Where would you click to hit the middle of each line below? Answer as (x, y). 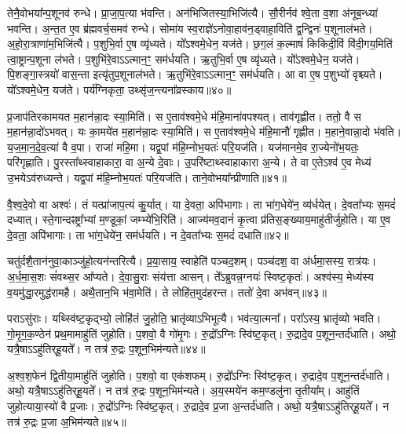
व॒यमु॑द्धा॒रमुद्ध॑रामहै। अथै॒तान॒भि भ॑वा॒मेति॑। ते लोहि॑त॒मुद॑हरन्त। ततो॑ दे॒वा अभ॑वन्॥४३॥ (167, 292)
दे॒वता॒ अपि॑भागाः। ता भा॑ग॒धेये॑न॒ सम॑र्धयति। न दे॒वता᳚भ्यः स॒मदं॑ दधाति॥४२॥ (148, 234)
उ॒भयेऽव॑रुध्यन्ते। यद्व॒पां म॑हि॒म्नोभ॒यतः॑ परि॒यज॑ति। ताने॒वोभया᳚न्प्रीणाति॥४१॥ (147, 177)
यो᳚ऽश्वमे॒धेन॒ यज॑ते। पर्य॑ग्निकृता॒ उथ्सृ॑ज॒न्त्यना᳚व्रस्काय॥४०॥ (119, 89)
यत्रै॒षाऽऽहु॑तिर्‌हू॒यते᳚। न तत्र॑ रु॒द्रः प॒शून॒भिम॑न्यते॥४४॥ (106, 349)
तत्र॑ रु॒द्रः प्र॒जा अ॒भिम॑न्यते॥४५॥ (67, 421)
